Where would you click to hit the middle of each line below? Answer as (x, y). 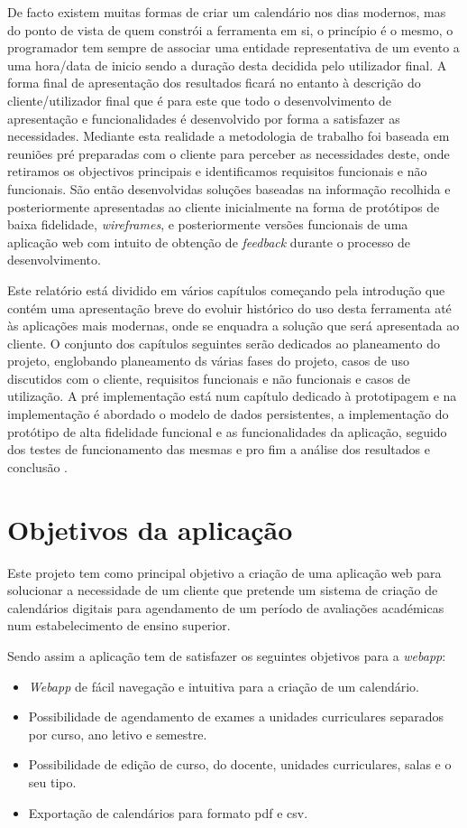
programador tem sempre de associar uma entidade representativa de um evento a (233, 47)
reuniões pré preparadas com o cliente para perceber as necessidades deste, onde (229, 153)
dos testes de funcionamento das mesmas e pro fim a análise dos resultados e (219, 449)
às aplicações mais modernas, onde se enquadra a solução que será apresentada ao (233, 326)
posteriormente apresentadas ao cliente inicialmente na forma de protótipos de (224, 206)
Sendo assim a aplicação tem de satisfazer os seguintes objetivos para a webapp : (227, 655)
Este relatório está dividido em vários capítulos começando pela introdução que (226, 289)
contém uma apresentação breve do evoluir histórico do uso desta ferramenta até (229, 307)
